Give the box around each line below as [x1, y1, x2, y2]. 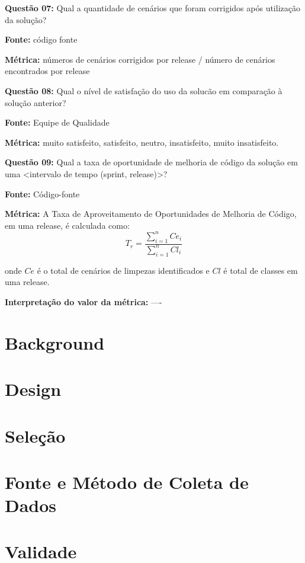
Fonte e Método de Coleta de [5, 469, 249, 494]
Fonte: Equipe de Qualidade [5, 116, 110, 129]
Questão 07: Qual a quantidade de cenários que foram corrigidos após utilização [5, 2, 300, 14]
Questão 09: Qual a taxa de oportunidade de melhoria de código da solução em [5, 156, 298, 168]
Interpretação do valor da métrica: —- [5, 295, 162, 308]
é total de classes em [223, 264, 298, 276]
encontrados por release [5, 65, 90, 77]
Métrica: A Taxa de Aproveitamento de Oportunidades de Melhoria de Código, [5, 207, 297, 220]
